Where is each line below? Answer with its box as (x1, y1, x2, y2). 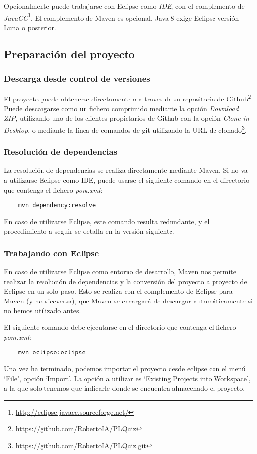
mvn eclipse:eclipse (18, 349, 86, 356)
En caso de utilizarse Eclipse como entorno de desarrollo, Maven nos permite (4, 266, 236, 277)
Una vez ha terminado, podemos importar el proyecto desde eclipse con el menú (4, 363, 246, 373)
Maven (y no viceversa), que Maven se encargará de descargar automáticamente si (4, 295, 253, 305)
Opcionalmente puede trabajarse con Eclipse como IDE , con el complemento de (4, 1, 245, 11)
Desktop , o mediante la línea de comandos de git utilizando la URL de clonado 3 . (4, 123, 247, 135)
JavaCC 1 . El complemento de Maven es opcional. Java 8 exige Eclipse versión (4, 11, 239, 23)
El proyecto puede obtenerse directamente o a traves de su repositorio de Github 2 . (4, 92, 253, 104)
